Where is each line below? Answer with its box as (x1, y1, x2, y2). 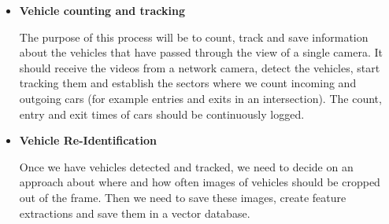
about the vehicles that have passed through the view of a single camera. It (19, 44, 383, 61)
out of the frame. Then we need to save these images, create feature (19, 189, 346, 205)
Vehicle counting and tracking (19, 2, 185, 18)
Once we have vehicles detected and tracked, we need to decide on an (19, 158, 354, 174)
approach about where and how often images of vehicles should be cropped (19, 174, 380, 190)
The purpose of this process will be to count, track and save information (19, 28, 369, 45)
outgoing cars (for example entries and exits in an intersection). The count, (19, 90, 382, 106)
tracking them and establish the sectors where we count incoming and (19, 75, 357, 91)
